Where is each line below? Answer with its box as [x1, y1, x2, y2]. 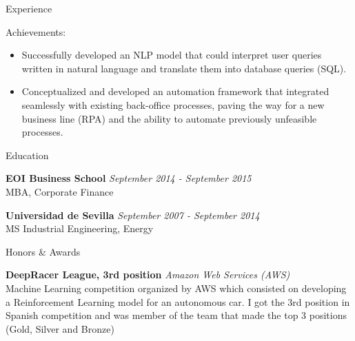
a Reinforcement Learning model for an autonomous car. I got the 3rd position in [6, 294, 350, 309]
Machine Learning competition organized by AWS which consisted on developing [6, 280, 347, 295]
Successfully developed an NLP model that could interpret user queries [21, 48, 322, 62]
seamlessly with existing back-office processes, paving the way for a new [21, 97, 325, 112]
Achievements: [6, 24, 66, 39]
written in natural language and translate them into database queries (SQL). [21, 61, 347, 75]
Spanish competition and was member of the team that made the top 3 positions [6, 308, 347, 322]
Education [6, 147, 49, 162]
